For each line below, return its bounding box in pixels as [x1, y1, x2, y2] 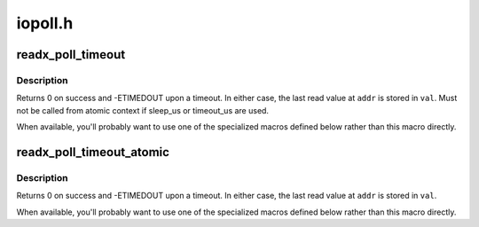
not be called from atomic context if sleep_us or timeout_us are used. [16, 105, 270, 115]
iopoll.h [16, 13, 74, 33]
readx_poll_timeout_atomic [16, 145, 170, 160]
